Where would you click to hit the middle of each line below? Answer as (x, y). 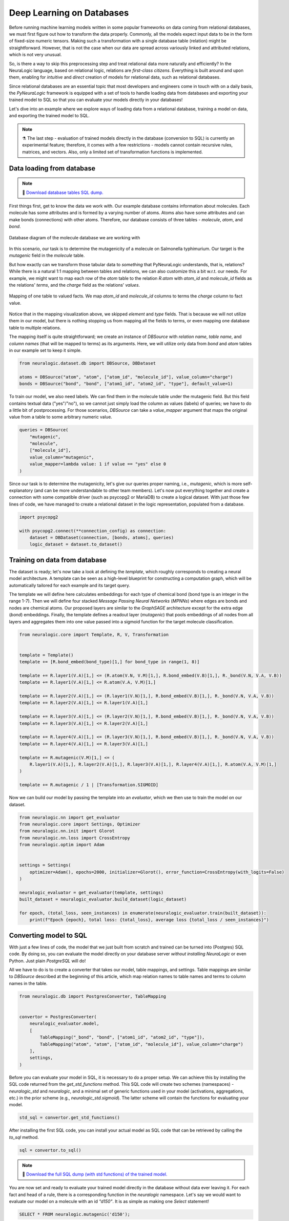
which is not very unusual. (35, 55)
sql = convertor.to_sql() (50, 1150)
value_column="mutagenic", (62, 457)
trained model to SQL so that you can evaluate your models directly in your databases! (96, 100)
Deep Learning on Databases (69, 13)
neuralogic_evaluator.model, (64, 1024)
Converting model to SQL (48, 935)
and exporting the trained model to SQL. (49, 116)
